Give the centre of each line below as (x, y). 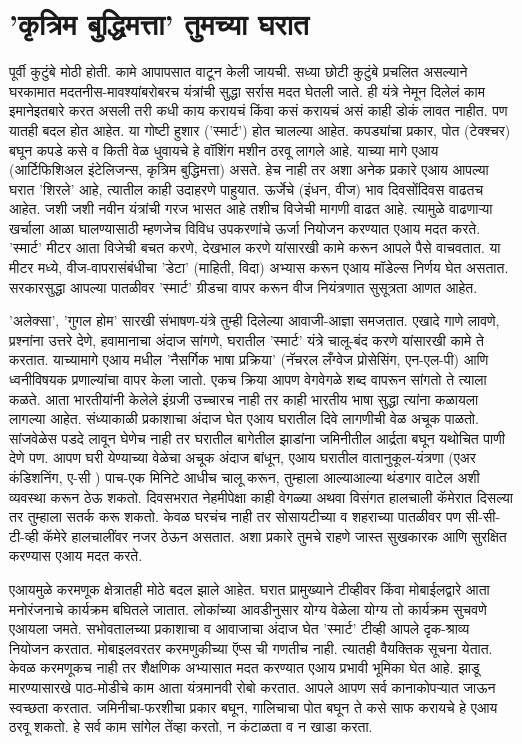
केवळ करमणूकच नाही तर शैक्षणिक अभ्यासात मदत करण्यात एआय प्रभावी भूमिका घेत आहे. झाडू (244, 667)
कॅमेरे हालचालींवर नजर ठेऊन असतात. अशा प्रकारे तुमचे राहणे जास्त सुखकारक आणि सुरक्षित (275, 535)
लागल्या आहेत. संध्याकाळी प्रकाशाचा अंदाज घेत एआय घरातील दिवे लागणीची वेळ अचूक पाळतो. (244, 418)
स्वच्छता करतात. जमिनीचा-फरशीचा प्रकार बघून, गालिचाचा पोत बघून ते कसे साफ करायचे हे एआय (253, 706)
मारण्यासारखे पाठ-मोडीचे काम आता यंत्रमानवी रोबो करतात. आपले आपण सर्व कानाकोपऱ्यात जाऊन (252, 686)
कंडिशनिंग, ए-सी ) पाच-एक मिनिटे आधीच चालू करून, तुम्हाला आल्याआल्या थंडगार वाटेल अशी (244, 477)
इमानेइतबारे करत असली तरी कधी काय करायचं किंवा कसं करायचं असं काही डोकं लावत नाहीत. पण (258, 110)
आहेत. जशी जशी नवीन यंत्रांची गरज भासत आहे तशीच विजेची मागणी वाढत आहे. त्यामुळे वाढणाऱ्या (251, 208)
